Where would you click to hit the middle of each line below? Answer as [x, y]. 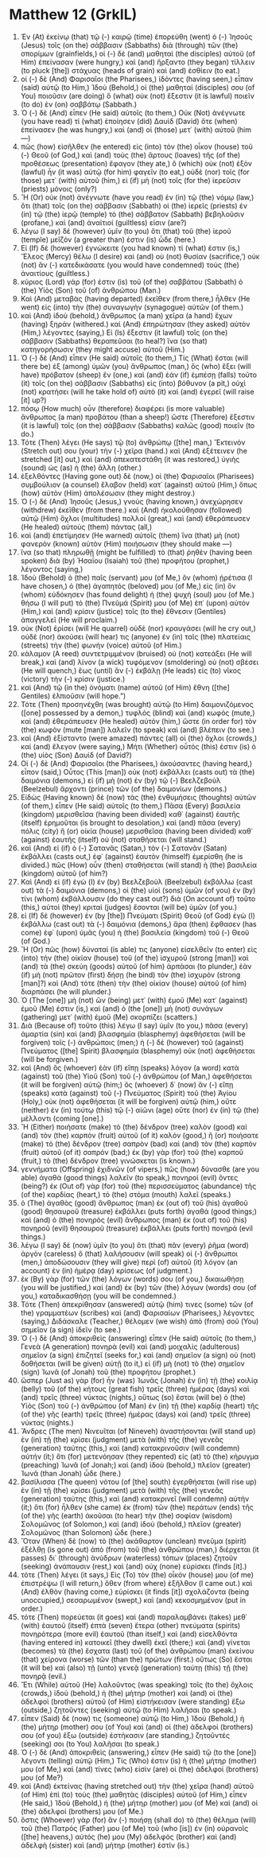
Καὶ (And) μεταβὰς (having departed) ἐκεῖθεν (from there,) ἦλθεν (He [135, 298]
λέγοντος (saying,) [52, 569]
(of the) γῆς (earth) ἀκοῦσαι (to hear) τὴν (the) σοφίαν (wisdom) [126, 1515]
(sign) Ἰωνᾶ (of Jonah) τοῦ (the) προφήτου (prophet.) [108, 1372]
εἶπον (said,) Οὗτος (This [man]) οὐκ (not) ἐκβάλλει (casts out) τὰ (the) [138, 772]
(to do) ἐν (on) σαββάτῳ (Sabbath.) [79, 104]
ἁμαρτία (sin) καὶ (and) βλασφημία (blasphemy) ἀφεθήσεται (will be [133, 1034]
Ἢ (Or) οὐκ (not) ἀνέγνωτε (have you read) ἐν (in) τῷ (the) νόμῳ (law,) [137, 197]
